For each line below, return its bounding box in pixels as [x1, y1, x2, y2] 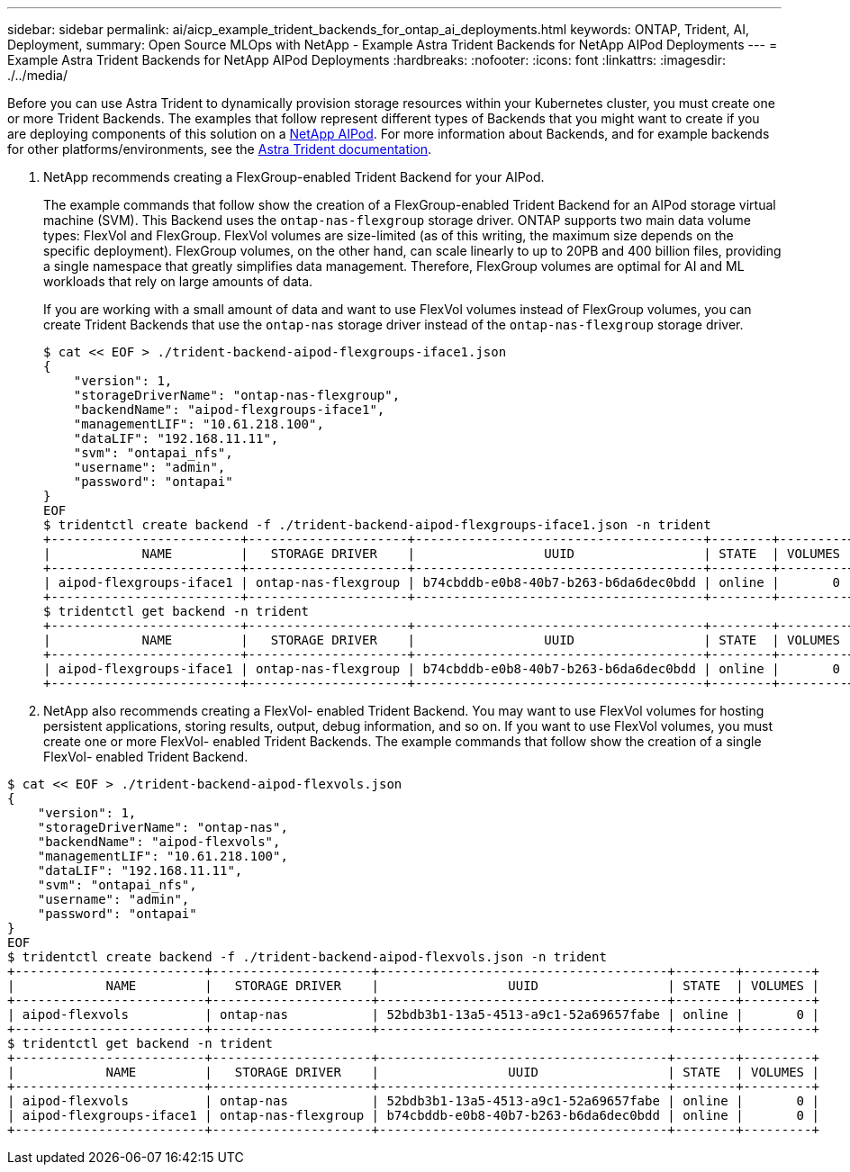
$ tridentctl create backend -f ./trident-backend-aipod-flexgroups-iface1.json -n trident [43, 518, 711, 532]
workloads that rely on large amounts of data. [43, 274, 313, 289]
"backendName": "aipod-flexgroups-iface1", [73, 402, 385, 417]
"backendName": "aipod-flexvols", [37, 834, 281, 849]
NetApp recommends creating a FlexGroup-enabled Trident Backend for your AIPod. [43, 169, 545, 185]
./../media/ [7, 68, 68, 83]
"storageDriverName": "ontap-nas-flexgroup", [73, 388, 401, 402]
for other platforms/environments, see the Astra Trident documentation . [7, 141, 432, 157]
